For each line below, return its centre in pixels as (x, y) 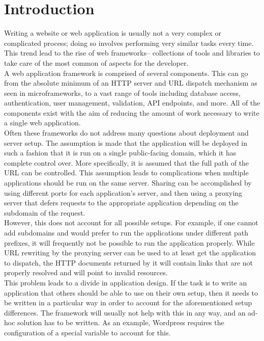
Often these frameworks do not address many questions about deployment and (126, 133)
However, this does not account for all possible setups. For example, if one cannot (131, 222)
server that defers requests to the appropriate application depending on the (121, 203)
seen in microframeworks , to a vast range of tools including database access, (122, 93)
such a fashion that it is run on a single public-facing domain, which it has (120, 153)
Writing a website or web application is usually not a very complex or (113, 33)
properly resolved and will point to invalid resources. (86, 272)
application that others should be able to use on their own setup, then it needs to (131, 292)
